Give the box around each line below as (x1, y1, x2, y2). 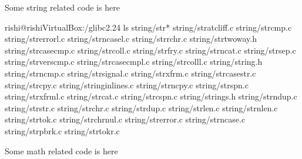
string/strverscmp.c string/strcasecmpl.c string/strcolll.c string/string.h (5, 55, 263, 68)
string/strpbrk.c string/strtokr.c (5, 124, 120, 137)
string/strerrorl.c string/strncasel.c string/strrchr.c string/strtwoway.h (5, 32, 257, 45)
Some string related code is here (5, 1, 120, 13)
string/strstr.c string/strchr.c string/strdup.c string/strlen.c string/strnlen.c (5, 101, 278, 114)
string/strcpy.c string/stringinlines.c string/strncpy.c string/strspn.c (5, 78, 249, 91)
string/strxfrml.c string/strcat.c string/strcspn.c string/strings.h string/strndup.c (5, 90, 297, 102)
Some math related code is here (5, 144, 118, 157)
